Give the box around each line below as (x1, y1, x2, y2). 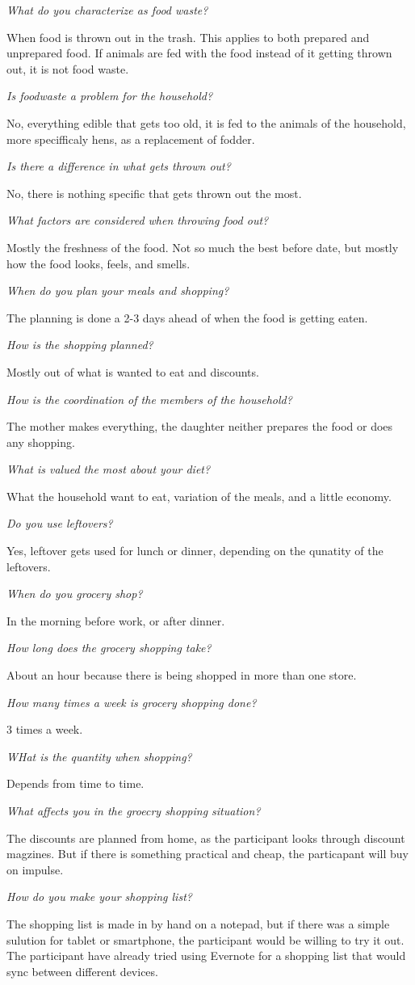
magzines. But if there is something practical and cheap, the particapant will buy (6, 845, 409, 862)
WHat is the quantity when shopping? (6, 747, 192, 764)
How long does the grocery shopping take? (6, 639, 212, 656)
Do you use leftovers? (6, 515, 113, 532)
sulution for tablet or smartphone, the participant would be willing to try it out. (6, 931, 405, 948)
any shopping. (6, 433, 75, 450)
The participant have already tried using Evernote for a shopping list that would (6, 947, 406, 964)
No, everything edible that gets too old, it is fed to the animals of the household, (6, 114, 406, 131)
